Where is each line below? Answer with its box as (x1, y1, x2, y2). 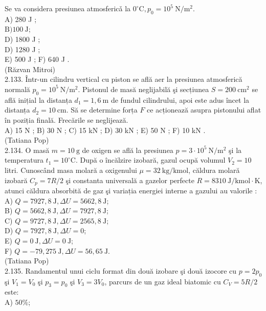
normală (5, 83, 30, 94)
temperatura (5, 154, 43, 165)
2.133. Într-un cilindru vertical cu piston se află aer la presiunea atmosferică (5, 74, 242, 84)
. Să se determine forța (66, 104, 138, 115)
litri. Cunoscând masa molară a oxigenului (5, 164, 137, 175)
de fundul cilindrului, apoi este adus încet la (110, 94, 250, 105)
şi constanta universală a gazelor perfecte (65, 174, 194, 185)
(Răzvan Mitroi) (5, 63, 56, 74)
